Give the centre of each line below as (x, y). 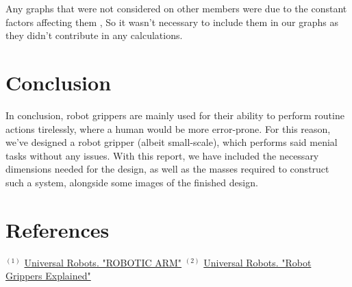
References (58, 229)
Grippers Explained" (48, 276)
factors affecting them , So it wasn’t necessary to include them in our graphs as (172, 22)
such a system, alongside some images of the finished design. (132, 182)
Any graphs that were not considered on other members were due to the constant (176, 8)
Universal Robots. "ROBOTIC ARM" (103, 262)
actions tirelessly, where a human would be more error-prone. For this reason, (168, 128)
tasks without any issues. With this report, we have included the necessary (162, 155)
